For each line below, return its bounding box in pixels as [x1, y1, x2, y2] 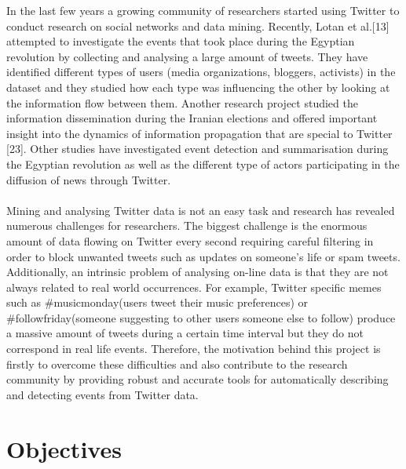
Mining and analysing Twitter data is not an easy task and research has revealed [6, 202, 395, 218]
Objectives [6, 432, 122, 464]
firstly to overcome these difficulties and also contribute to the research [6, 355, 348, 372]
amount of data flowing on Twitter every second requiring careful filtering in [6, 232, 374, 249]
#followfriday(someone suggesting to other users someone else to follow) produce [6, 309, 396, 325]
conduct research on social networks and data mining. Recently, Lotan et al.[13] [6, 17, 390, 34]
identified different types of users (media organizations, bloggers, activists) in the [6, 64, 396, 80]
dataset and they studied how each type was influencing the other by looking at [6, 78, 390, 95]
